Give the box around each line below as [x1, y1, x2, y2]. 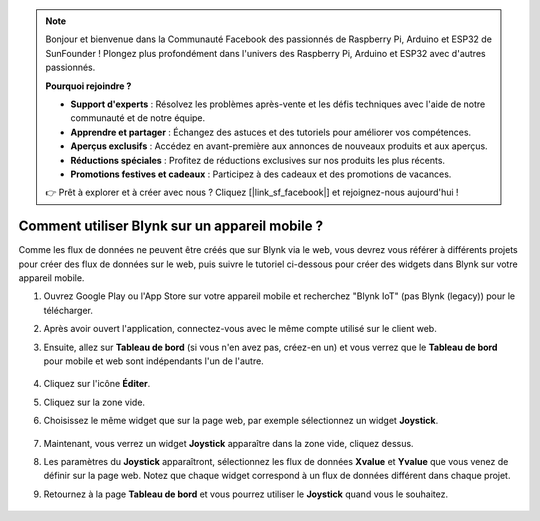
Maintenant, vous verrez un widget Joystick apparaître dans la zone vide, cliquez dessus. [43, 437, 414, 449]
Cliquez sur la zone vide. [43, 396, 145, 408]
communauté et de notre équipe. [70, 112, 206, 124]
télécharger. [43, 304, 94, 316]
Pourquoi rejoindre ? [45, 80, 132, 92]
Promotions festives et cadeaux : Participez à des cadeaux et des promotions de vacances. [70, 168, 452, 180]
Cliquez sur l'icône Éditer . [43, 378, 151, 390]
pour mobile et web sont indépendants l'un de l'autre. [43, 355, 264, 367]
